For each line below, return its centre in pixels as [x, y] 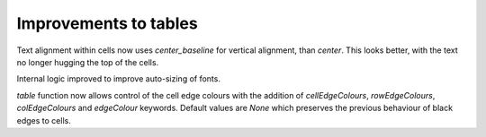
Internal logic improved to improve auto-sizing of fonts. [118, 79]
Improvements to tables [107, 23]
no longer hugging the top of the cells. [88, 62]
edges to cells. [44, 120]
